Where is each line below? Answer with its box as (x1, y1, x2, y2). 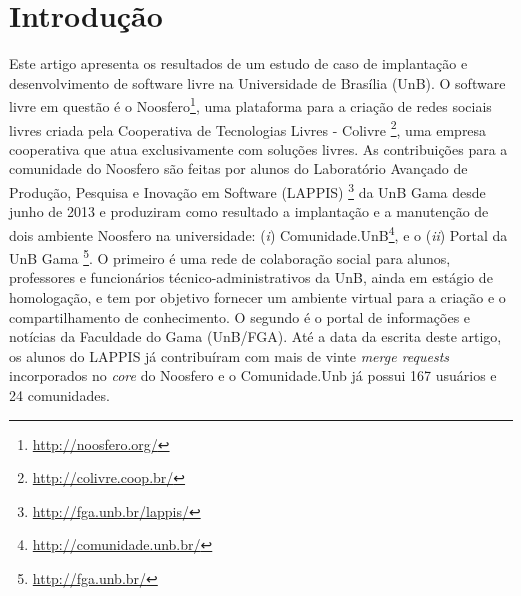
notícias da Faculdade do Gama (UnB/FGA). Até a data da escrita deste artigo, (9, 326, 502, 347)
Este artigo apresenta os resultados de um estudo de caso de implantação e (9, 53, 468, 74)
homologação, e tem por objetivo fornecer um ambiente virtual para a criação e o (9, 286, 506, 307)
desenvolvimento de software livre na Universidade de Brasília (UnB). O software (9, 72, 506, 93)
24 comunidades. (9, 384, 110, 405)
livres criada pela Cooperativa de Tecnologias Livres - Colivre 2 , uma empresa (9, 116, 487, 140)
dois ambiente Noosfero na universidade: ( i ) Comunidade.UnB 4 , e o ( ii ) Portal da (9, 221, 508, 245)
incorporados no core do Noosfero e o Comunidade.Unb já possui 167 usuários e (9, 365, 497, 386)
